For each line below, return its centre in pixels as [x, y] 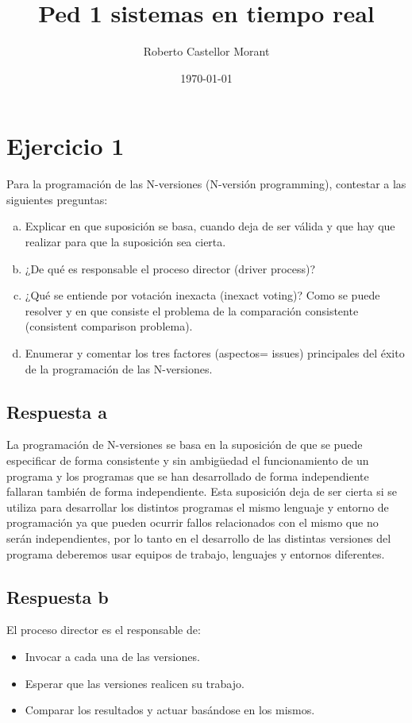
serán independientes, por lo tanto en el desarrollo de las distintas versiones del [199, 537]
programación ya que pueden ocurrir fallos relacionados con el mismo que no [193, 522]
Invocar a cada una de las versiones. [112, 656]
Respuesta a [57, 411]
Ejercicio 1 [65, 146]
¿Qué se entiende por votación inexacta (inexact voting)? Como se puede [202, 295]
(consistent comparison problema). [109, 326]
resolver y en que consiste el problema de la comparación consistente [192, 310]
